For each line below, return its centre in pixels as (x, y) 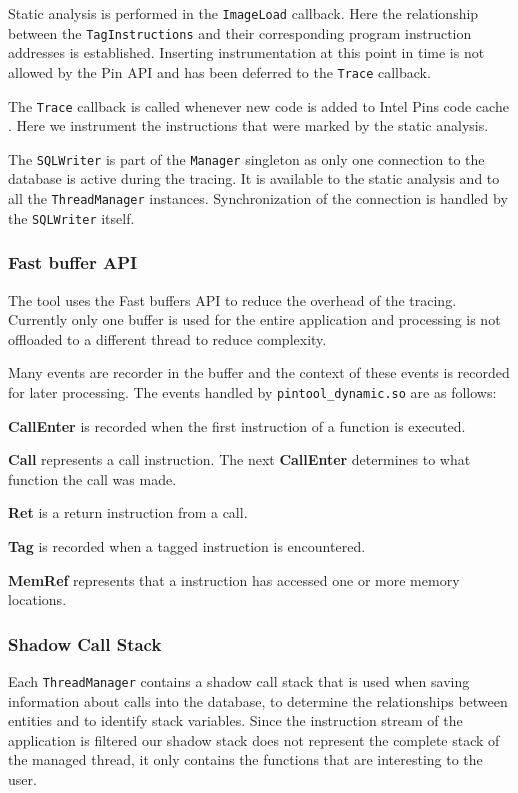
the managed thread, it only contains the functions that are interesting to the (245, 759)
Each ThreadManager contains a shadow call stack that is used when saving (239, 681)
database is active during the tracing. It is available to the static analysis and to (254, 178)
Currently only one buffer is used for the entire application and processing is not (254, 319)
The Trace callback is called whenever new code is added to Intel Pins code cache (258, 105)
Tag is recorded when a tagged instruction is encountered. (187, 546)
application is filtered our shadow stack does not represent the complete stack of (254, 739)
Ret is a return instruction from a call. (128, 512)
